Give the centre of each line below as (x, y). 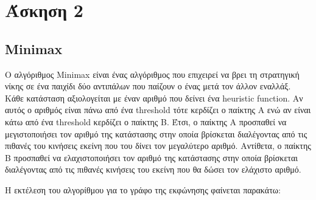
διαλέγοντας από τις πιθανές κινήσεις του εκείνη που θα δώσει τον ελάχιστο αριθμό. (153, 169)
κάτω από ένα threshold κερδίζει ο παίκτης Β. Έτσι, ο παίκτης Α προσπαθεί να (146, 121)
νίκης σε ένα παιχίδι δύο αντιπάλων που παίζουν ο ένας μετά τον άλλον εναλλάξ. (148, 86)
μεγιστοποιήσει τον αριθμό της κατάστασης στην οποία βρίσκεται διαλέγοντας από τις (156, 133)
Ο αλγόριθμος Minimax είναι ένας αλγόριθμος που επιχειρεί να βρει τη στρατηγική (152, 74)
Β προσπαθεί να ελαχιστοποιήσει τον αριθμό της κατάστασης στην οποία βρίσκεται (152, 157)
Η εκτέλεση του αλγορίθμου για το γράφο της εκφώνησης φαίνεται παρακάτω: (143, 189)
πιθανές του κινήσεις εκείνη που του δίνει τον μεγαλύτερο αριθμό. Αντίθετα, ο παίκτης (158, 146)
